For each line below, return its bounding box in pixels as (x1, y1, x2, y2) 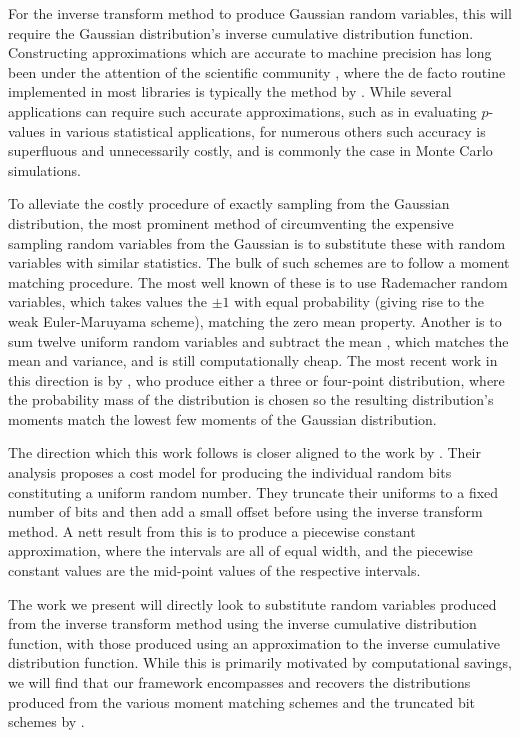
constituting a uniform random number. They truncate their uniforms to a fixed (8, 481, 499, 502)
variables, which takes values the (8, 291, 207, 312)
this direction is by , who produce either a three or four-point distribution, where (8, 369, 505, 390)
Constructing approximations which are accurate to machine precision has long (8, 42, 492, 63)
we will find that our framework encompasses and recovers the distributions (8, 672, 471, 692)
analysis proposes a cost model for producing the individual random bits (8, 462, 452, 483)
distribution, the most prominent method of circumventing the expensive (8, 212, 454, 233)
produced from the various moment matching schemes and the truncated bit (8, 691, 476, 712)
